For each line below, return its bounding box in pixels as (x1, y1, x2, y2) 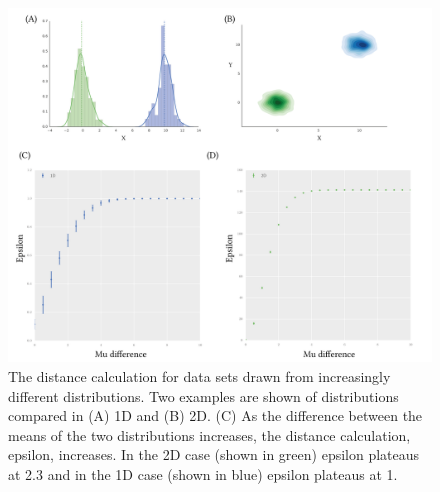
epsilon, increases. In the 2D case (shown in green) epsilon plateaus (8, 444, 420, 465)
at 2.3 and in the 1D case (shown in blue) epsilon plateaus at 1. (8, 464, 398, 484)
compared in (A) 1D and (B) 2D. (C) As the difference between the (8, 405, 423, 426)
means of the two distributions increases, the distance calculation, (8, 424, 411, 445)
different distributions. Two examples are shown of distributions (8, 385, 399, 406)
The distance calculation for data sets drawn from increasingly (8, 366, 391, 387)
